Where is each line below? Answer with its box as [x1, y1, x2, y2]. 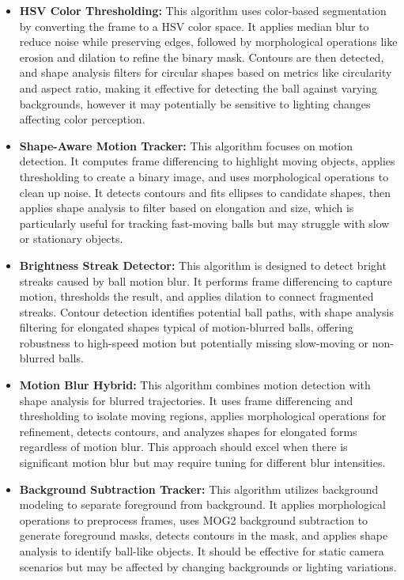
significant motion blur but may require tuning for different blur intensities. [19, 454, 386, 471]
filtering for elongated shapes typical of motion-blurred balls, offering [19, 319, 353, 335]
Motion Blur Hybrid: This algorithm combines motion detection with [19, 377, 371, 393]
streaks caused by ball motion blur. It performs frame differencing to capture [19, 272, 392, 289]
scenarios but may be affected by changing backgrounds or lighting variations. [19, 558, 397, 574]
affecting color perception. [19, 111, 145, 127]
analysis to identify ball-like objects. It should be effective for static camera [19, 543, 384, 559]
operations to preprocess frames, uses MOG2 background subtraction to [19, 511, 368, 528]
